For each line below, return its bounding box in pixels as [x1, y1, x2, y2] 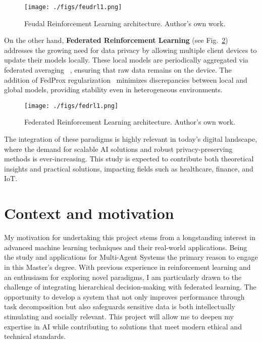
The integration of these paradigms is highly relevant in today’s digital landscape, [4, 134, 257, 144]
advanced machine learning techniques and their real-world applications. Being [4, 242, 247, 252]
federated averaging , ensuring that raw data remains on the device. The [4, 65, 232, 75]
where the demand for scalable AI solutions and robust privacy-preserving [4, 143, 233, 154]
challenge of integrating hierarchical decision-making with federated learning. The [4, 281, 256, 292]
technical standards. [4, 331, 66, 341]
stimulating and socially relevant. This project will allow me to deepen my [4, 311, 234, 321]
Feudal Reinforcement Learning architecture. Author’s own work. [24, 18, 226, 28]
